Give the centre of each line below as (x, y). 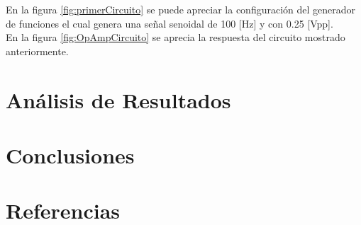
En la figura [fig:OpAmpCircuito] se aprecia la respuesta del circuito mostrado (176, 37)
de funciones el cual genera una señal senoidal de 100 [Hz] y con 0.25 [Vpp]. (170, 23)
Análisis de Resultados (118, 99)
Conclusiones (70, 155)
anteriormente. (37, 51)
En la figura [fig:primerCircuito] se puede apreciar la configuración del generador (181, 9)
